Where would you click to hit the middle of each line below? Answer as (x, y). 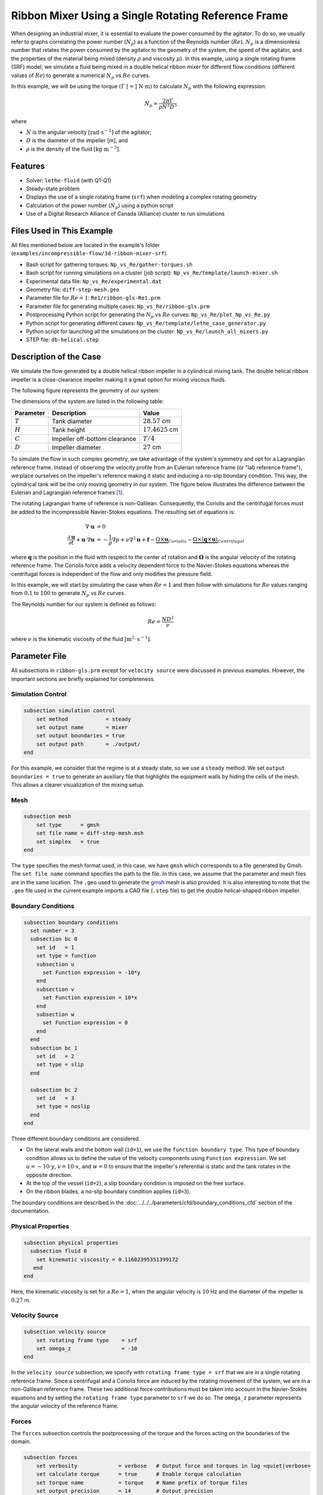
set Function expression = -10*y (92, 973)
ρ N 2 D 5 (168, 106)
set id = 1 (55, 947)
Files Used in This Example (62, 231)
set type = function (66, 956)
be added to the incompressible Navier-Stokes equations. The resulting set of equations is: (123, 512)
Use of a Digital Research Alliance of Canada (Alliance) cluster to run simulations (125, 214)
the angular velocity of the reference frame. (65, 1406)
